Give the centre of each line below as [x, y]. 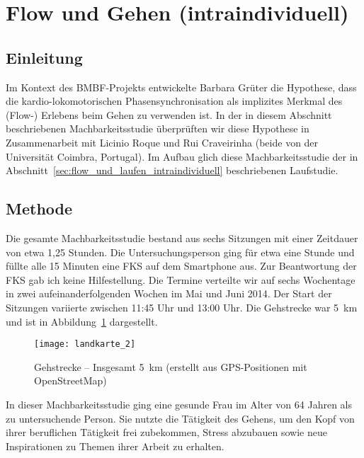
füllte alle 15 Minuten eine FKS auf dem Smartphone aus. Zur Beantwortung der [181, 266]
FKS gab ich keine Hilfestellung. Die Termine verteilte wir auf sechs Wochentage [181, 279]
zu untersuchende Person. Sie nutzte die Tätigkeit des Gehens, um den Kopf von [180, 418]
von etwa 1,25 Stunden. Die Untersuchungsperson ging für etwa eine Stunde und [180, 252]
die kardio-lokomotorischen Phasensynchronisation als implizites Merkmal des [174, 101]
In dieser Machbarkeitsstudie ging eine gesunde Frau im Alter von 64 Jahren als [179, 404]
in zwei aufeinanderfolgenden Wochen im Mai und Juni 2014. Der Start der [169, 293]
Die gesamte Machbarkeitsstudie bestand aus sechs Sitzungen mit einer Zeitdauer [182, 237]
